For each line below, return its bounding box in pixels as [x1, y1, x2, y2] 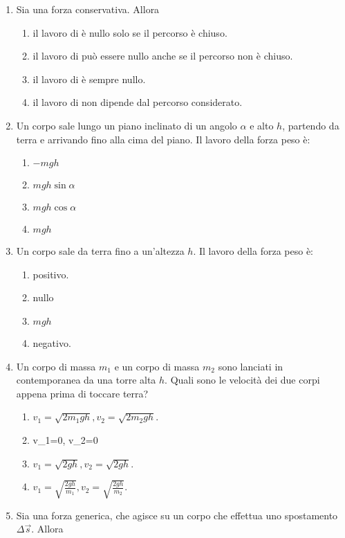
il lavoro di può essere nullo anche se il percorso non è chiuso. [32, 48, 293, 63]
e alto [250, 118, 274, 132]
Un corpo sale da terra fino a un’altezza [16, 244, 185, 258]
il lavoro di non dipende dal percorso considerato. [32, 95, 243, 109]
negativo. [32, 335, 71, 350]
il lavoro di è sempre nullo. [32, 71, 146, 86]
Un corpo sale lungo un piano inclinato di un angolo [16, 118, 237, 132]
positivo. [32, 267, 69, 281]
